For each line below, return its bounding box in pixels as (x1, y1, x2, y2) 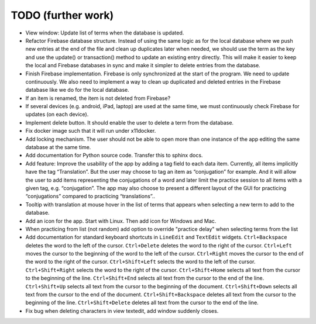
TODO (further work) (11, 9, 114, 22)
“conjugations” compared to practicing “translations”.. (25, 193, 155, 200)
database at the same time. (25, 144, 91, 151)
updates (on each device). (25, 111, 89, 118)
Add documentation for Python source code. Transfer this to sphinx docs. (25, 152, 203, 159)
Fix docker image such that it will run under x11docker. (25, 127, 156, 135)
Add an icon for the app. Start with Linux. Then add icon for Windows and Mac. (25, 217, 217, 225)
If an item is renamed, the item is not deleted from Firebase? (25, 94, 171, 102)
